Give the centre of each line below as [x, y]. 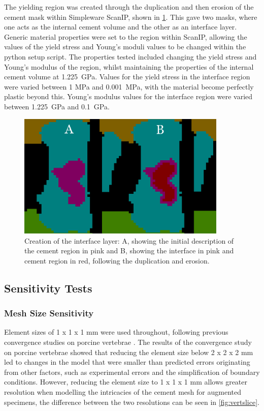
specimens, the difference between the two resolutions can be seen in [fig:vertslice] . [132, 402]
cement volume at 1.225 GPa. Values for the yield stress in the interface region [127, 77]
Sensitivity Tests [48, 288]
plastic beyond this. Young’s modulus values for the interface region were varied [128, 96]
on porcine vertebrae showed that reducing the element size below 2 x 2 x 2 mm [129, 352]
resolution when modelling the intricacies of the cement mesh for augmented [123, 391]
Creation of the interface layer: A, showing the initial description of [129, 240]
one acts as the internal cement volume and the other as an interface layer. [121, 27]
